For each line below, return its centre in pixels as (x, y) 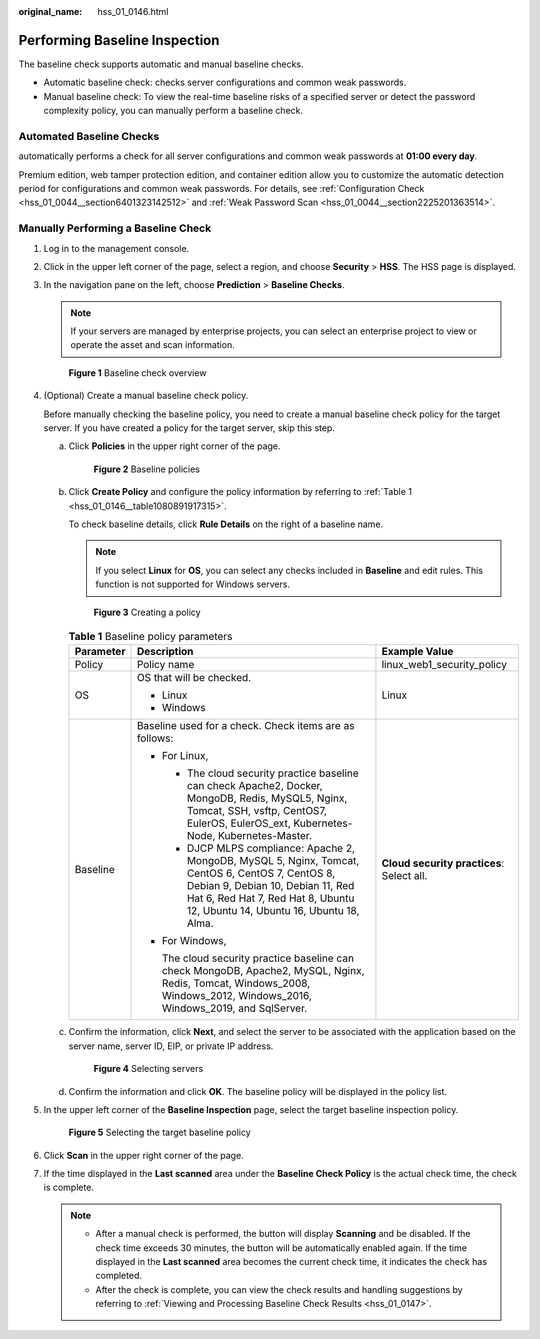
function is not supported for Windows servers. (192, 584)
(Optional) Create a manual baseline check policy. (146, 396)
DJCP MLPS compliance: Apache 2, (270, 848)
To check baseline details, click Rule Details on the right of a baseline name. (226, 524)
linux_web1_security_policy (444, 665)
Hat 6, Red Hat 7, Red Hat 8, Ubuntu (270, 898)
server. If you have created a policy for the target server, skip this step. (189, 428)
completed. (118, 1276)
